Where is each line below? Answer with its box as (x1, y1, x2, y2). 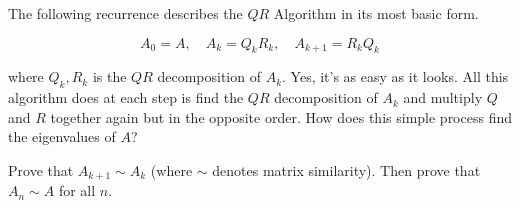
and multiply (403, 87, 483, 108)
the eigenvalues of (8, 126, 116, 147)
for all (58, 180, 96, 201)
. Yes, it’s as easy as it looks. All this (282, 66, 509, 87)
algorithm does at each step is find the (8, 87, 244, 108)
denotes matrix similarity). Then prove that (212, 159, 481, 180)
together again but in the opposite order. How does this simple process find (50, 106, 512, 127)
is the (92, 66, 127, 87)
